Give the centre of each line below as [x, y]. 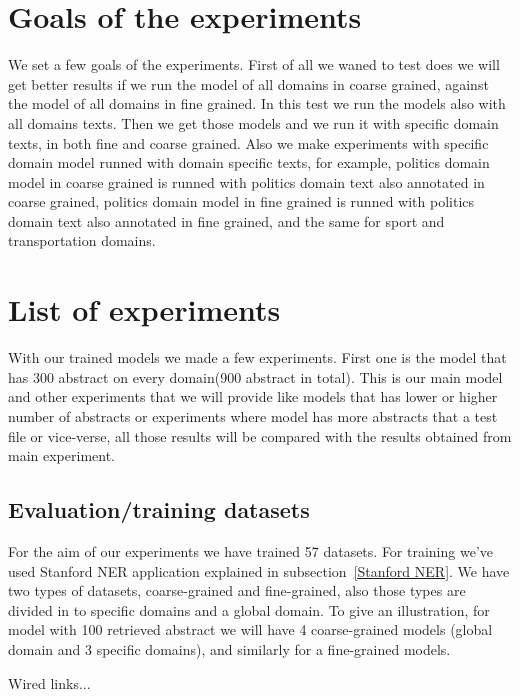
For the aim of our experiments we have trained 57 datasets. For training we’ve [251, 550]
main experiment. [61, 455]
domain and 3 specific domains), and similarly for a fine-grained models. [229, 648]
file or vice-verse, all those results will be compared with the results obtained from [260, 435]
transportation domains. [82, 240]
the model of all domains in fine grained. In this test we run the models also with [257, 103]
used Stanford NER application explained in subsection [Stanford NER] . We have [259, 570]
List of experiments [144, 309]
